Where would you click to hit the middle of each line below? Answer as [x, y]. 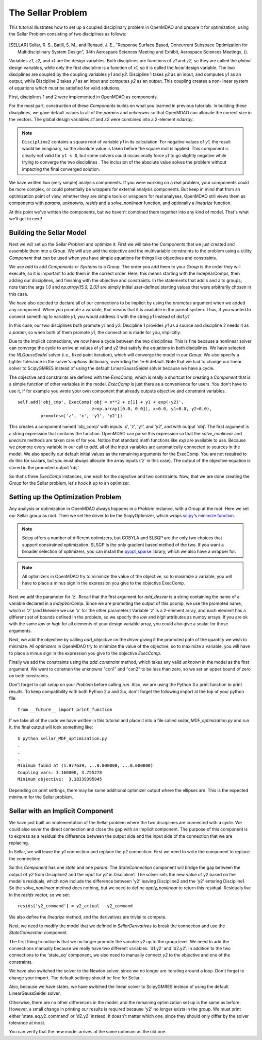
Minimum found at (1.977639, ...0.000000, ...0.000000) [85, 766]
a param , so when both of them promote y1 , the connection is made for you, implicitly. [95, 332]
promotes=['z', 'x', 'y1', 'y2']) [82, 415]
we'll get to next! [25, 218]
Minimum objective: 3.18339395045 [60, 779]
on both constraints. [29, 676]
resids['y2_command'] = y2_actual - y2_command [75, 906]
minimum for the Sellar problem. [41, 797]
